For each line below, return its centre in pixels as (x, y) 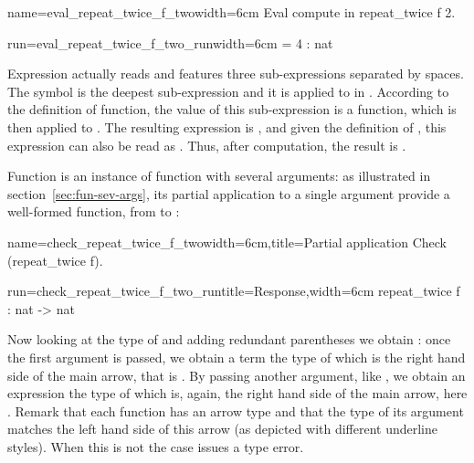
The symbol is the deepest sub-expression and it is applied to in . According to (228, 91)
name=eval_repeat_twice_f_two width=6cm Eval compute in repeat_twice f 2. (232, 12)
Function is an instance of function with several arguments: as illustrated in (219, 176)
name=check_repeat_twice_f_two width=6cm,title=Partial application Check (227, 242)
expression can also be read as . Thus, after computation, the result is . (207, 145)
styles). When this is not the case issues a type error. (156, 446)
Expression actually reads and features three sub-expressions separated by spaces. (236, 74)
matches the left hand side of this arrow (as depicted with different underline (223, 429)
